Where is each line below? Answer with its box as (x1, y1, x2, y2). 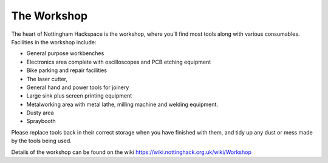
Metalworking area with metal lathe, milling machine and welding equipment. (26, 101, 219, 108)
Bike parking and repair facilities (26, 67, 108, 74)
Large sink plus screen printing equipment (26, 92, 132, 99)
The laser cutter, (26, 75, 68, 82)
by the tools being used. (11, 137, 72, 145)
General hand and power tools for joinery (26, 84, 129, 91)
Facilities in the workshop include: (11, 38, 97, 45)
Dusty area (26, 109, 54, 116)
